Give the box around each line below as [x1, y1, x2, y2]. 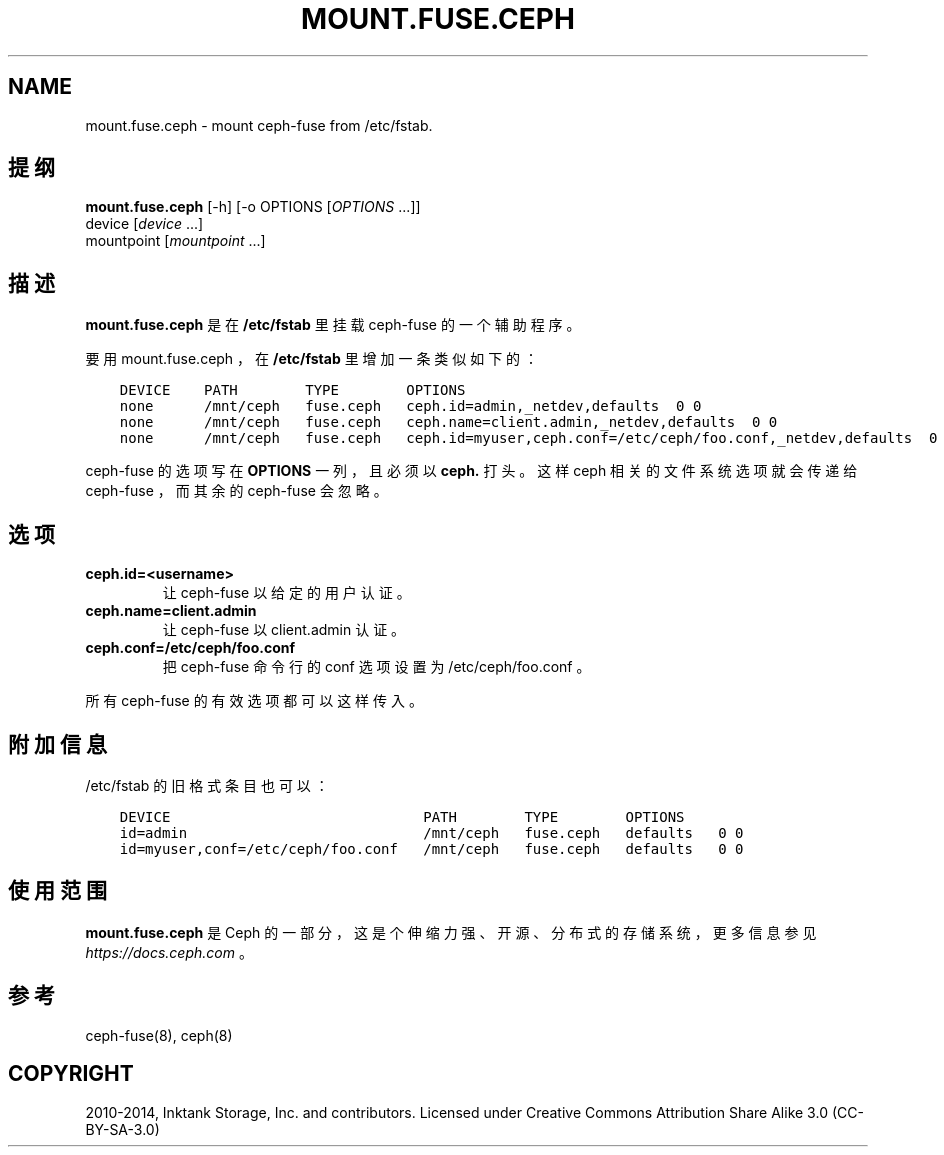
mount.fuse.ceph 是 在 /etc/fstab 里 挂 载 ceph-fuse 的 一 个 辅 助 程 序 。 [85, 316, 581, 334]
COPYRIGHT [8, 1061, 134, 1087]
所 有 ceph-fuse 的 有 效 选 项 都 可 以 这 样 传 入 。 [85, 692, 423, 710]
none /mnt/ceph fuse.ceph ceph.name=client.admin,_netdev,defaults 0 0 [119, 414, 778, 431]
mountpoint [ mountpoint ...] [85, 232, 266, 250]
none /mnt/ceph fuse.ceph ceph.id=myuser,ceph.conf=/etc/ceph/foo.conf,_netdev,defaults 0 [119, 430, 938, 447]
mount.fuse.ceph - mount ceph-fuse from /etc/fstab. [85, 116, 433, 134]
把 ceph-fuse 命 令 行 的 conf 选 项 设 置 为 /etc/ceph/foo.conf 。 [162, 658, 591, 676]
